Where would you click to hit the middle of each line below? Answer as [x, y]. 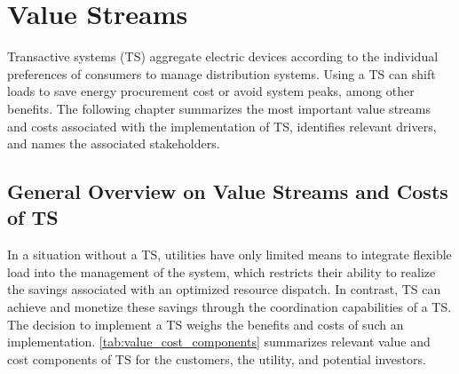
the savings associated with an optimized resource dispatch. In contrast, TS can [224, 289]
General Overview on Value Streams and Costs [228, 191]
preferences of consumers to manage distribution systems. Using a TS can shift [222, 73]
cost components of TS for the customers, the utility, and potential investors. [217, 358]
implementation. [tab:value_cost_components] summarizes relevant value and [219, 342]
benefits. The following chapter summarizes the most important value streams [219, 108]
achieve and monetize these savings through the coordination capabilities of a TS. [229, 307]
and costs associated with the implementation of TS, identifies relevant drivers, [222, 126]
